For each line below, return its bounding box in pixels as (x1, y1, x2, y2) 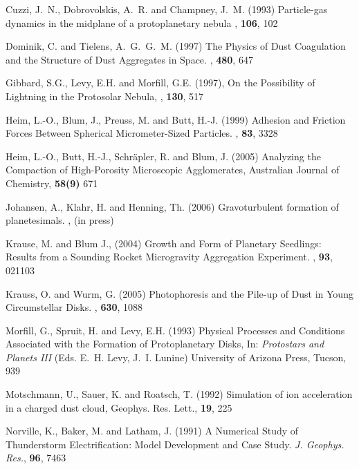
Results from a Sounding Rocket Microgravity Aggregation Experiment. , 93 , (6, 249, 333, 264)
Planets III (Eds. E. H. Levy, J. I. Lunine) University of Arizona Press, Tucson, (6, 350, 347, 364)
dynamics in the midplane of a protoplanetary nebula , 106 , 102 (6, 15, 278, 30)
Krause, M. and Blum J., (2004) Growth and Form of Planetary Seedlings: (6, 236, 322, 250)
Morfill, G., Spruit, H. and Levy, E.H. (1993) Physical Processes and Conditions (6, 323, 345, 337)
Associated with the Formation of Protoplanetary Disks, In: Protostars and (6, 336, 324, 351)
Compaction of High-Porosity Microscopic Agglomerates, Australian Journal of (6, 162, 340, 177)
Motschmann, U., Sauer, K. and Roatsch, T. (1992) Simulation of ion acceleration (6, 387, 353, 401)
